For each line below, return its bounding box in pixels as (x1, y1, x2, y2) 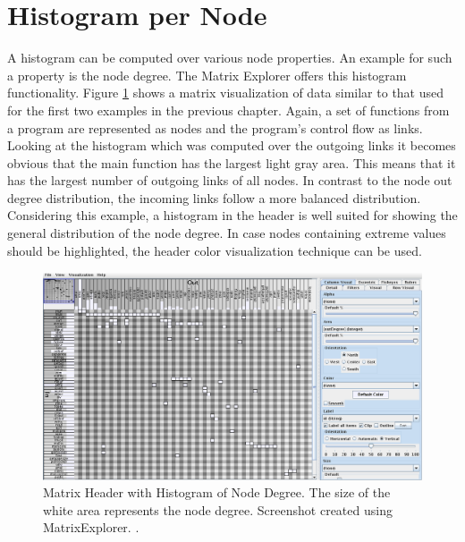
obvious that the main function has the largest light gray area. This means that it (7, 153, 456, 172)
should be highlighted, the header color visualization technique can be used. (7, 241, 422, 259)
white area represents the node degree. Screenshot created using (43, 500, 393, 519)
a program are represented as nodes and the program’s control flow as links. (7, 118, 423, 137)
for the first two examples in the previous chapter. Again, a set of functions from (7, 100, 450, 119)
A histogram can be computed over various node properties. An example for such (7, 48, 452, 67)
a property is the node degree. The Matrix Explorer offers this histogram (7, 65, 407, 84)
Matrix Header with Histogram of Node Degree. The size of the (43, 483, 391, 502)
